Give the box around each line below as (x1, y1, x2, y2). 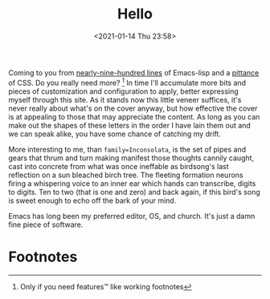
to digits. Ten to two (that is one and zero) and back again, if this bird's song (8, 187, 261, 196)
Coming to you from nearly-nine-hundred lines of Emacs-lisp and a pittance (8, 67, 260, 77)
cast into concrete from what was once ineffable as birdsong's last (8, 161, 229, 171)
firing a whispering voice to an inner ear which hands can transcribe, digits (8, 178, 256, 188)
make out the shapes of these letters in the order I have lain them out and (8, 120, 251, 130)
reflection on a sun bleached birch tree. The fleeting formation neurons (8, 170, 243, 180)
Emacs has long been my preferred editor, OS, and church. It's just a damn (8, 211, 256, 220)
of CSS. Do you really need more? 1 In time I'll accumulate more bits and (8, 76, 247, 87)
